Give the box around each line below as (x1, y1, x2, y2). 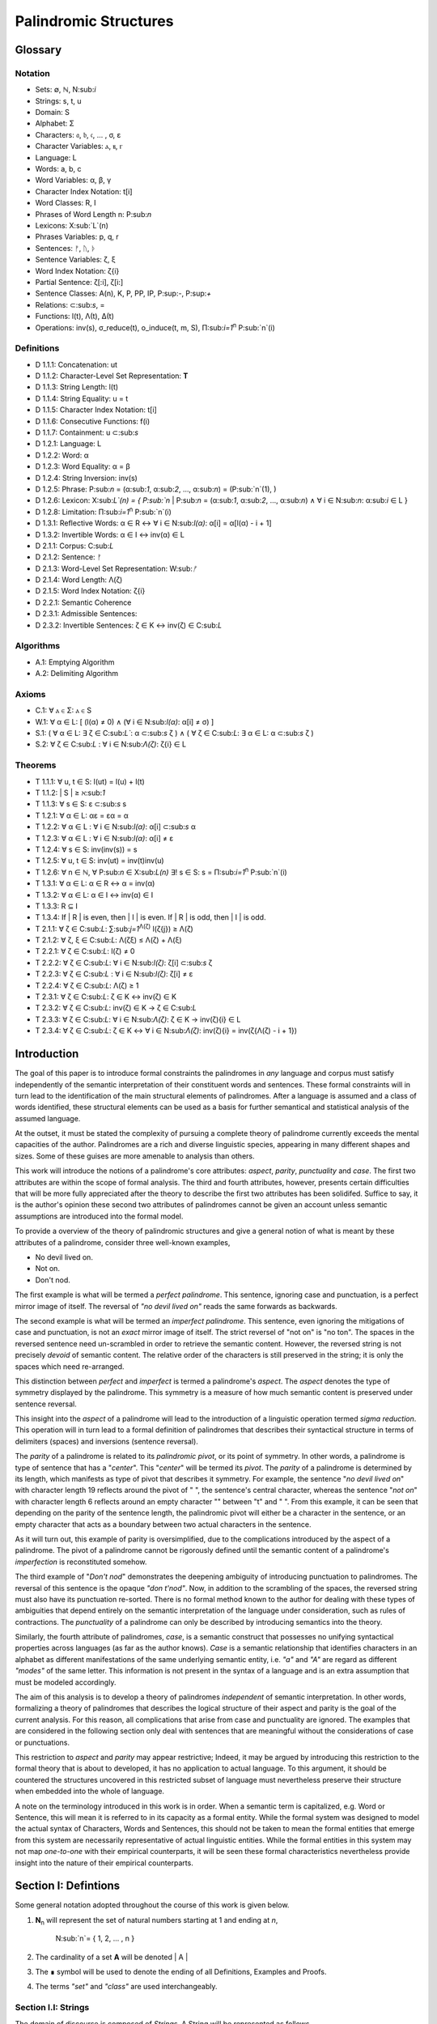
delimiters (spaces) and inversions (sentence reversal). (15, 1436, 198, 1446)
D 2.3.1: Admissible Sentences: (35, 609, 138, 619)
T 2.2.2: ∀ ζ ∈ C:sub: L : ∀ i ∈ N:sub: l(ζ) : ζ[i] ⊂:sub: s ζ (35, 958, 213, 967)
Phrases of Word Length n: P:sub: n (35, 209, 152, 219)
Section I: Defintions (15, 1879, 121, 1893)
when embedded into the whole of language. (15, 1786, 165, 1797)
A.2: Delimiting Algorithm (35, 669, 119, 678)
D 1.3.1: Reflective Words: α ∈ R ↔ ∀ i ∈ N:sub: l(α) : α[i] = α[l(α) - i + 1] (35, 518, 272, 528)
